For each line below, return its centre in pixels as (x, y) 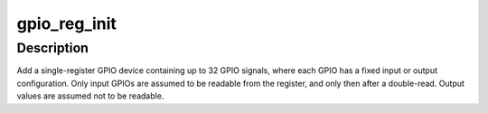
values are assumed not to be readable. (90, 96)
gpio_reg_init (67, 24)
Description (53, 48)
